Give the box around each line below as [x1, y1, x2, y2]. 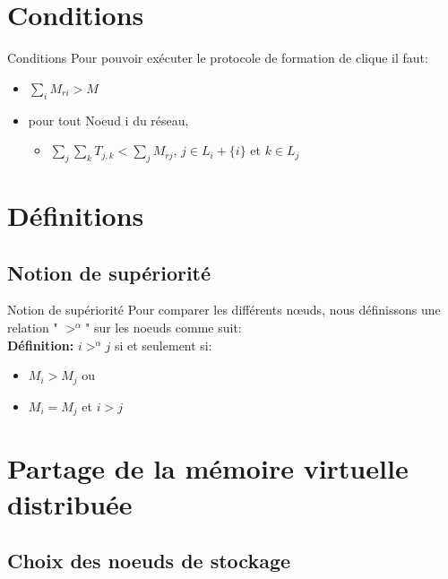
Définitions [7, 197, 144, 234]
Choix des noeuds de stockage [7, 547, 291, 575]
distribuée [7, 485, 133, 522]
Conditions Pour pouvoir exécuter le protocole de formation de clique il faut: [7, 48, 428, 67]
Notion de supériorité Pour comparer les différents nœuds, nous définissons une [7, 300, 441, 319]
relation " [7, 318, 58, 337]
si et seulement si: [114, 335, 212, 354]
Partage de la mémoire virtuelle [7, 450, 409, 487]
